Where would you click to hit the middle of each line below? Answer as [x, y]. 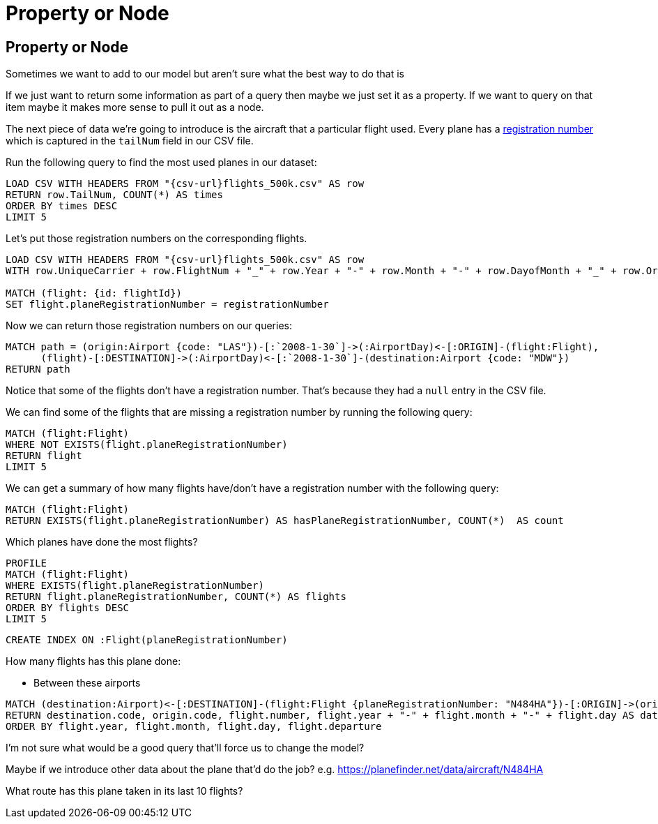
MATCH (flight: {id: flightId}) [94, 293]
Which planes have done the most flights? [102, 542]
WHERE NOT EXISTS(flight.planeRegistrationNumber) [147, 445]
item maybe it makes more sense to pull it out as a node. [135, 107]
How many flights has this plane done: [93, 661]
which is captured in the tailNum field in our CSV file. [130, 141]
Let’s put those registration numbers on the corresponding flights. [156, 239]
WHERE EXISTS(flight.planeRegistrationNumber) [135, 586]
